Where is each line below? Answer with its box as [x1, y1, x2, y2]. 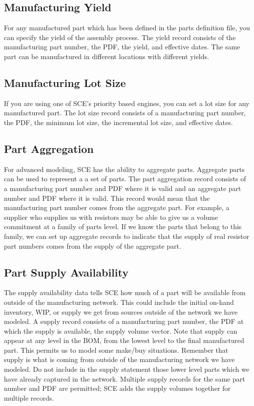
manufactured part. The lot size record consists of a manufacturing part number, [4, 107, 246, 118]
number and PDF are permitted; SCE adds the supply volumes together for [4, 383, 231, 393]
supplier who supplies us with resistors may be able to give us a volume [4, 212, 218, 222]
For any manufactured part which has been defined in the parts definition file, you [4, 22, 250, 33]
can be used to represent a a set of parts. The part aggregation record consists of [4, 173, 246, 184]
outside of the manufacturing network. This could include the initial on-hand [4, 297, 234, 307]
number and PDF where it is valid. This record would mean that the [4, 192, 210, 203]
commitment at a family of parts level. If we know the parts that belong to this [4, 221, 242, 232]
